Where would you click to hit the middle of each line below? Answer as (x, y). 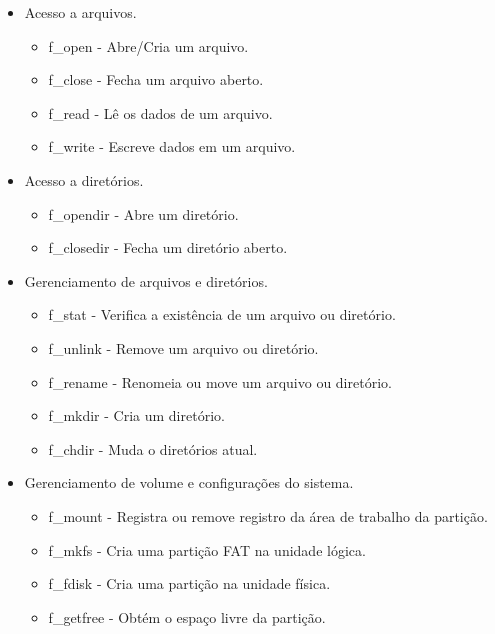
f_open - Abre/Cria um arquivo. (148, 45)
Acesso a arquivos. (80, 12)
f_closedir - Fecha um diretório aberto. (168, 247)
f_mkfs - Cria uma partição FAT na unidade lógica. (207, 549)
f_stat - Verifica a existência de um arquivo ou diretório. (222, 314)
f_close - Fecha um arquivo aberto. (156, 79)
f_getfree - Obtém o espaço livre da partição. (187, 616)
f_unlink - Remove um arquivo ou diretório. (183, 347)
